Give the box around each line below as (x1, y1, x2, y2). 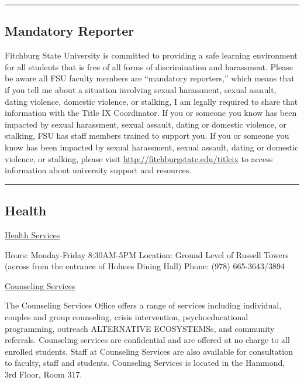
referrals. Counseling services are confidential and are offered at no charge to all (5, 334, 290, 346)
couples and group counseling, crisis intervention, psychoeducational (5, 310, 248, 323)
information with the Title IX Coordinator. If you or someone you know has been (5, 107, 297, 119)
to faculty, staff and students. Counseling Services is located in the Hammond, (5, 356, 285, 369)
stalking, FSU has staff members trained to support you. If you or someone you (5, 129, 289, 142)
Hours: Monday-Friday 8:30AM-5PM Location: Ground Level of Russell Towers (5, 248, 289, 260)
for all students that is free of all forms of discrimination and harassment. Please (5, 60, 293, 73)
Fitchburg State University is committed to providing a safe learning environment (5, 49, 298, 61)
